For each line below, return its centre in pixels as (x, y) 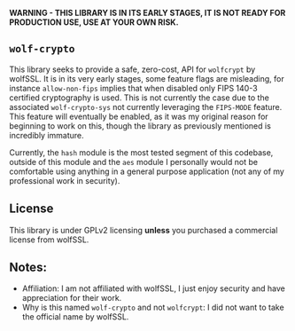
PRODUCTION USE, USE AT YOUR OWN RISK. (94, 22)
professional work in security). (65, 180)
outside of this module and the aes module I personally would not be (134, 162)
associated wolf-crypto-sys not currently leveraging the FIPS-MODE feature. (146, 106)
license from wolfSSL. (49, 240)
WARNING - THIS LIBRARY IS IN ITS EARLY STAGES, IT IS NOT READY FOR (147, 13)
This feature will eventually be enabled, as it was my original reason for (139, 116)
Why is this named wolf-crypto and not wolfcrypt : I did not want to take (153, 307)
